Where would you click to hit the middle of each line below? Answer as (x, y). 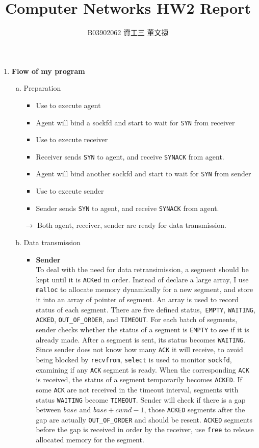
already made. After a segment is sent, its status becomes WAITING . (141, 339)
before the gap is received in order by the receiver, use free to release (145, 429)
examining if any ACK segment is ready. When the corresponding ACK (143, 369)
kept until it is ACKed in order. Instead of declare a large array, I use (142, 279)
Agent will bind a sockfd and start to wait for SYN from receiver (135, 122)
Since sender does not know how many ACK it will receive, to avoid (139, 349)
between (48, 410)
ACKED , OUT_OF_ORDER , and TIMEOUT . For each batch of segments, (137, 319)
